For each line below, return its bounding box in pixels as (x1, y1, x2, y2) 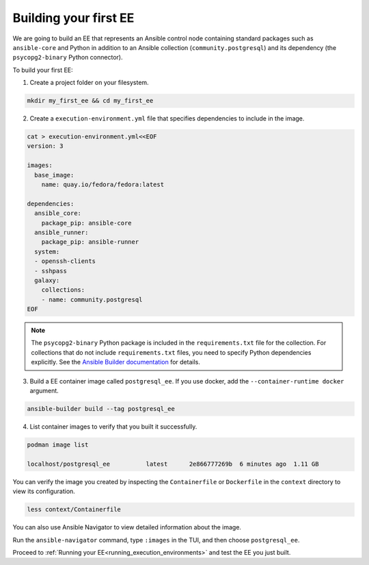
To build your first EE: (12, 66, 73, 74)
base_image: (34, 171, 74, 179)
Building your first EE (12, 10, 135, 25)
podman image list (27, 440, 89, 449)
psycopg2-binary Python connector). (12, 53, 123, 62)
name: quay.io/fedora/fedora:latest (41, 181, 164, 188)
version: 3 (27, 142, 64, 150)
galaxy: (34, 276, 60, 284)
